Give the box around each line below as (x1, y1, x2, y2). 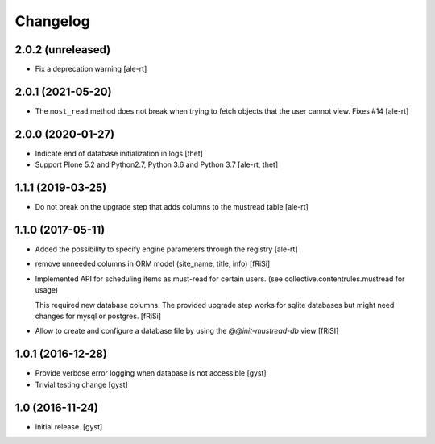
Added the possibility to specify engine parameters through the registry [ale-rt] (35, 244, 298, 254)
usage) (35, 285, 59, 295)
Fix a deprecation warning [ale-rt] (35, 64, 147, 74)
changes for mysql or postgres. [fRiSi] (35, 311, 161, 322)
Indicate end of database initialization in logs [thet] (35, 148, 203, 158)
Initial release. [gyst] (35, 421, 103, 431)
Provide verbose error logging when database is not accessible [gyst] (35, 368, 267, 378)
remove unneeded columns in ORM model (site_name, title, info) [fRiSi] (35, 259, 271, 269)
